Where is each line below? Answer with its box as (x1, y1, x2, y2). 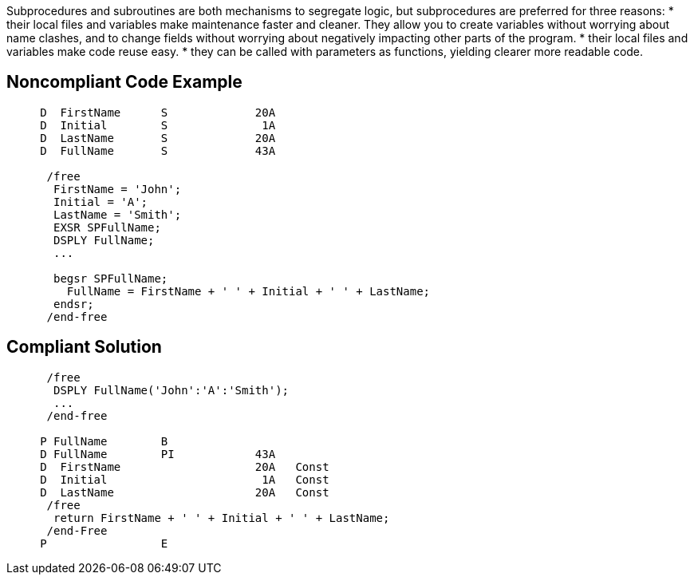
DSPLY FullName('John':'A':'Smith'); (53, 383, 290, 397)
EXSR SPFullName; (53, 220, 161, 234)
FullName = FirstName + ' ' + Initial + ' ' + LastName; (66, 284, 431, 298)
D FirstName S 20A (40, 105, 276, 119)
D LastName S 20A (40, 131, 276, 144)
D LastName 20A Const (40, 485, 329, 499)
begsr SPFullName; (53, 271, 168, 285)
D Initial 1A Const (40, 472, 329, 486)
